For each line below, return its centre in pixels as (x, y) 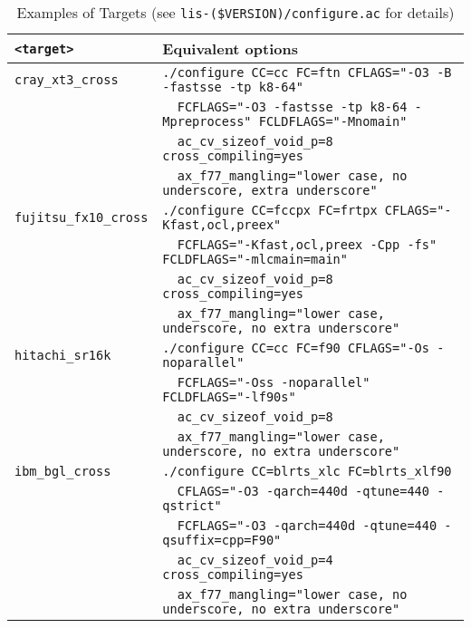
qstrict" (192, 506)
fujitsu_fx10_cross (82, 217)
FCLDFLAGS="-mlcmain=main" (255, 259)
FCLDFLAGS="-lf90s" (229, 397)
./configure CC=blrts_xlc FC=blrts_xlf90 (307, 471)
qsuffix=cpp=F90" (222, 540)
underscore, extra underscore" (270, 190)
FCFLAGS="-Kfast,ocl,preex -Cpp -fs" (307, 245)
